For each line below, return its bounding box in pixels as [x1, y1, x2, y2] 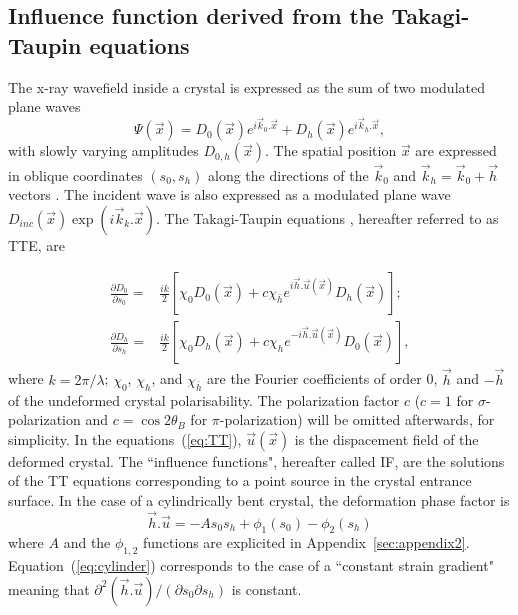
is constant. [231, 578, 302, 599]
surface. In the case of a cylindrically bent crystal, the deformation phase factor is [8, 489, 510, 510]
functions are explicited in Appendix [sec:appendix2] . [142, 532, 470, 553]
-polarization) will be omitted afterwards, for [219, 409, 495, 430]
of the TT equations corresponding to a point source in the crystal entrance [8, 470, 472, 491]
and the [63, 532, 111, 553]
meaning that [8, 578, 90, 599]
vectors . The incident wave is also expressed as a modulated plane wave [8, 184, 451, 205]
